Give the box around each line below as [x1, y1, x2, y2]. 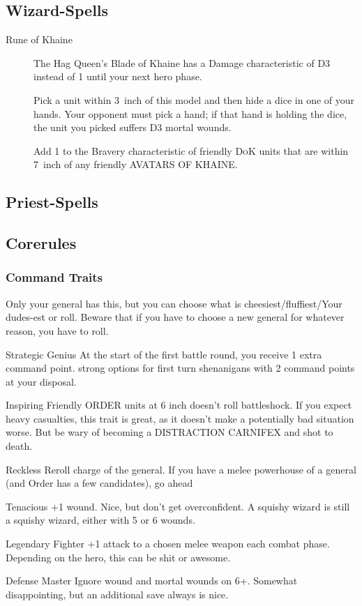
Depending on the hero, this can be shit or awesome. [6, 550, 231, 564]
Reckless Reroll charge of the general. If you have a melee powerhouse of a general [6, 462, 356, 476]
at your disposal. [6, 374, 77, 388]
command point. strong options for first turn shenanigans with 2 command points [6, 361, 355, 375]
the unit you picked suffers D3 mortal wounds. [33, 120, 232, 135]
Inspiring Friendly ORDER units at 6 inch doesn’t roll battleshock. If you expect [6, 397, 352, 412]
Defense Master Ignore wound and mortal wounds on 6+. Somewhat [6, 573, 298, 588]
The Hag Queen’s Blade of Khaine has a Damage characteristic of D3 [33, 55, 331, 70]
